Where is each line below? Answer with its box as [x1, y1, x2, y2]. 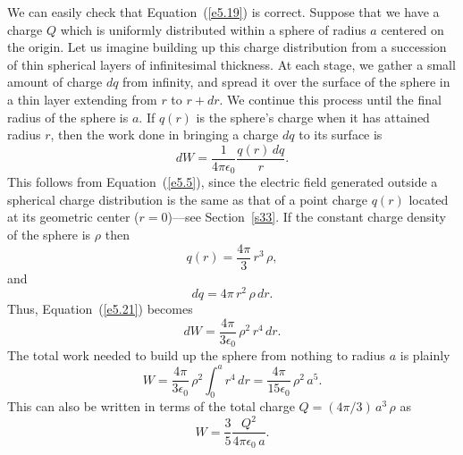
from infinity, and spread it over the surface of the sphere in [122, 72, 450, 91]
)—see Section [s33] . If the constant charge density [167, 207, 446, 226]
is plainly [400, 346, 450, 365]
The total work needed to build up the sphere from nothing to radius [7, 346, 386, 365]
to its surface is [299, 125, 383, 144]
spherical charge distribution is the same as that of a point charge [7, 190, 368, 208]
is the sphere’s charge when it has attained [196, 107, 430, 126]
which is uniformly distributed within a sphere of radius [60, 20, 366, 38]
